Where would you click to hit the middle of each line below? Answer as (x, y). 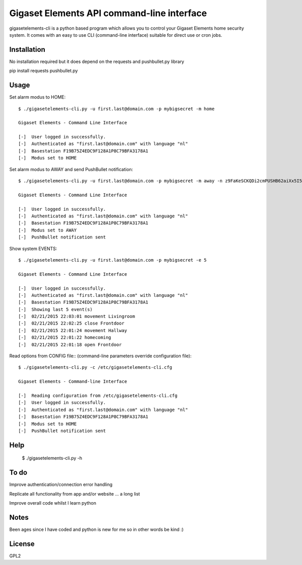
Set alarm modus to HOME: (37, 97)
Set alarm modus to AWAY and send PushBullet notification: (71, 169)
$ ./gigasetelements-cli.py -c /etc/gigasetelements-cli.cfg (95, 368)
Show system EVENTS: (33, 249)
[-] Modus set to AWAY (48, 230)
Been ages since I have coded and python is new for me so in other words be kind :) (96, 529)
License (22, 544)
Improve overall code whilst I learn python (53, 503)
